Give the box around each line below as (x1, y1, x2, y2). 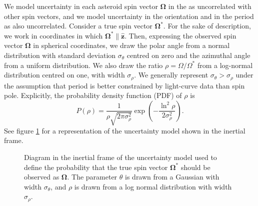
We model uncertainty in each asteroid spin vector (4, 1, 158, 11)
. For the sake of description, (163, 20, 251, 31)
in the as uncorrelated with (168, 1, 251, 11)
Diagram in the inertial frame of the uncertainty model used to (24, 151, 217, 162)
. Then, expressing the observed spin (124, 30, 236, 40)
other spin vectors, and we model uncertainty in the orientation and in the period (4, 10, 254, 21)
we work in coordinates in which (4, 30, 103, 40)
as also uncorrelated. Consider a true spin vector (4, 20, 152, 31)
